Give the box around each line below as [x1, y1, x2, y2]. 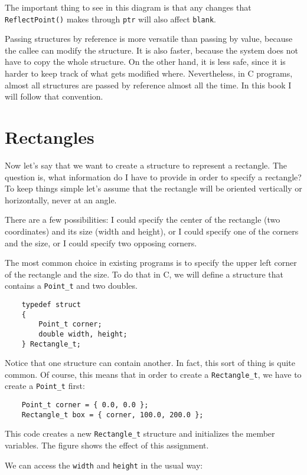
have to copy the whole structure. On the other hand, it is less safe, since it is [5, 55, 286, 68]
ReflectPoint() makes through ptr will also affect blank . [5, 12, 216, 25]
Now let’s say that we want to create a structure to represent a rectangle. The [5, 159, 288, 171]
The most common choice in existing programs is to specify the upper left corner [5, 256, 297, 269]
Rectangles [5, 125, 94, 149]
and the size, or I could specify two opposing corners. [5, 236, 197, 249]
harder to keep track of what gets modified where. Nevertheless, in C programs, [5, 67, 293, 80]
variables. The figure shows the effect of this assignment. [5, 439, 209, 451]
